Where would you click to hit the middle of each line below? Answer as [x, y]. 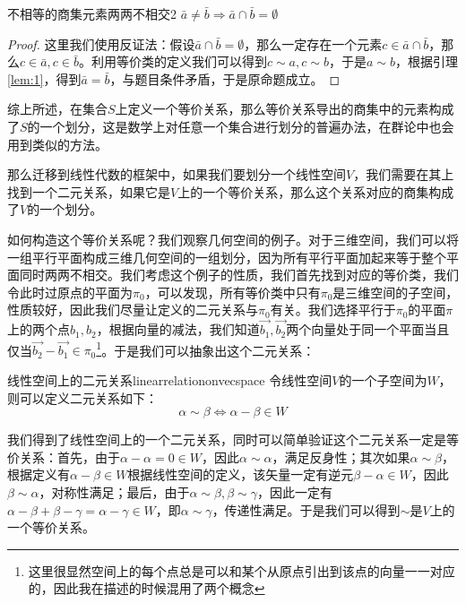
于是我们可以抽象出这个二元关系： [215, 350]
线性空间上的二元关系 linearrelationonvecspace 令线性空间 [170, 379]
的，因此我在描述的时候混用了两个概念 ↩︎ [147, 588]
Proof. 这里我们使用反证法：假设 [101, 43]
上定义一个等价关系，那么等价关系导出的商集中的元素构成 [285, 109]
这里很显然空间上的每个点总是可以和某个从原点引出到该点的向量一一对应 [242, 570]
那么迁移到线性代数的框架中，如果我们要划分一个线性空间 [177, 174]
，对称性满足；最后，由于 [114, 491]
